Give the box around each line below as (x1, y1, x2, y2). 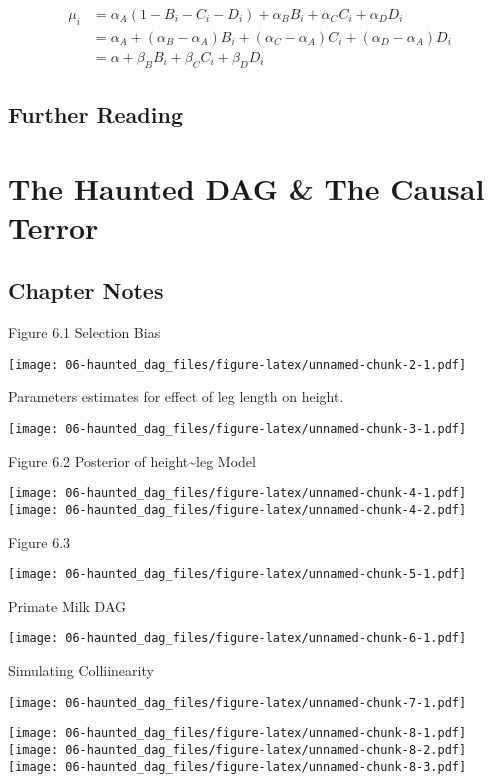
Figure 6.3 (8, 531, 71, 552)
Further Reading (8, 99, 183, 130)
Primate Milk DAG (8, 595, 126, 616)
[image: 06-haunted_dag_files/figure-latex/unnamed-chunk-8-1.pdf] (8, 726, 467, 741)
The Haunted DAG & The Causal (8, 167, 485, 208)
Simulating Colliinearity (8, 660, 154, 681)
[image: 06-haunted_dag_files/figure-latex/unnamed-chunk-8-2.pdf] (8, 743, 467, 758)
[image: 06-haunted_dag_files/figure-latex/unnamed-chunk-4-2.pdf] (8, 502, 467, 517)
